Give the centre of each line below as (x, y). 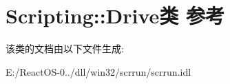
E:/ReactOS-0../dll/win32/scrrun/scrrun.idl (98, 71)
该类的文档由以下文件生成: (65, 49)
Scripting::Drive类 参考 (115, 15)
